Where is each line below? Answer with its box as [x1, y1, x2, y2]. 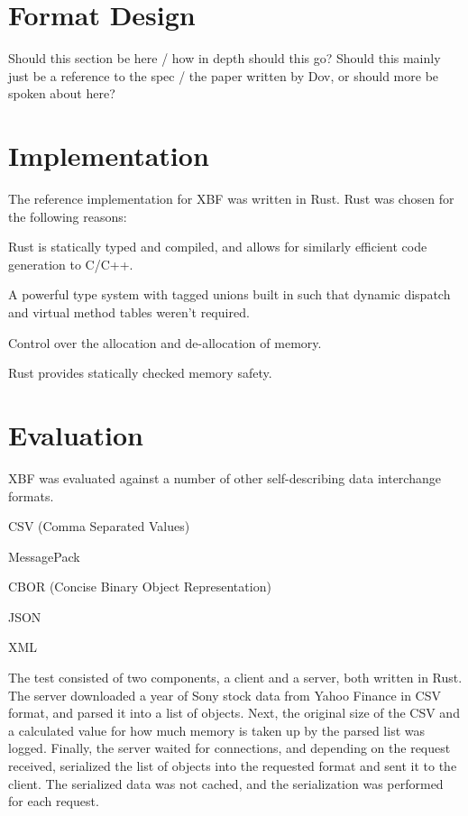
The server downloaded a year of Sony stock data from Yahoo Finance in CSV [8, 685, 442, 704]
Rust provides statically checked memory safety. [8, 363, 272, 382]
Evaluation [8, 416, 143, 453]
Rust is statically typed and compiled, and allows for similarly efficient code [8, 237, 427, 256]
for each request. [8, 792, 99, 811]
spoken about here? [8, 84, 115, 103]
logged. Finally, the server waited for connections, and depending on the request [8, 738, 451, 757]
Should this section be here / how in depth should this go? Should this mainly [8, 49, 441, 68]
